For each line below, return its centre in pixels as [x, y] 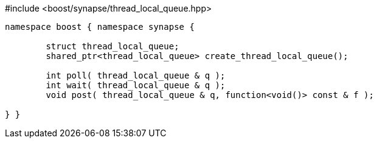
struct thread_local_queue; [112, 46]
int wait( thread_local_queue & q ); [136, 85]
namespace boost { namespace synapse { [100, 27]
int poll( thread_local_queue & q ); [136, 75]
